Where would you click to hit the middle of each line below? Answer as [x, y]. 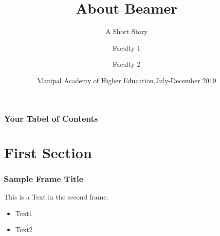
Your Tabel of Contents [51, 118]
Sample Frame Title [44, 178]
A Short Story [127, 31]
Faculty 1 [127, 47]
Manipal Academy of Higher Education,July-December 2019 [127, 80]
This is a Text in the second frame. [56, 197]
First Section [48, 152]
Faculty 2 [127, 64]
